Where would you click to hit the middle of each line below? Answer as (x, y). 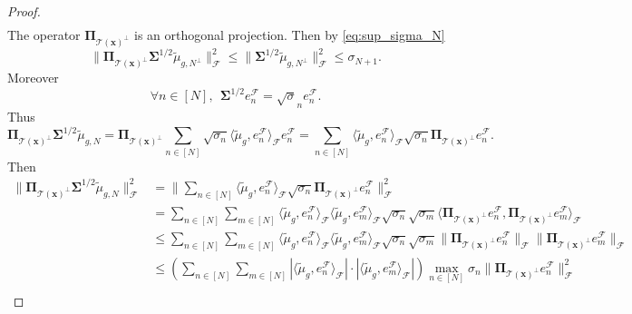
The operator (44, 35)
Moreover (33, 78)
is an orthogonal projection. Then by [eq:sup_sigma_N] (289, 35)
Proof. (24, 11)
